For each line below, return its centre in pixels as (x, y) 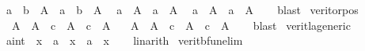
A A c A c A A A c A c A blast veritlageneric (181, 25)
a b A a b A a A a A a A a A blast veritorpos (182, 9)
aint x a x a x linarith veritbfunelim (124, 40)
